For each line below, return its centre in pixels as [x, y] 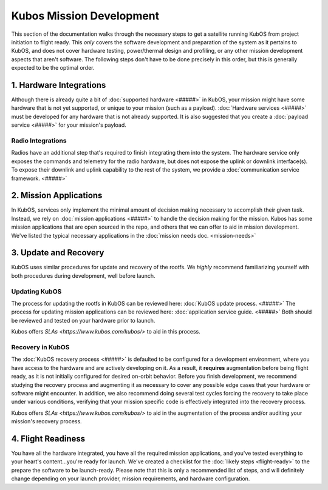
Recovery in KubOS [40, 347]
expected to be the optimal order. [53, 68]
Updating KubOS [36, 291]
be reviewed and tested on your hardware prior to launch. [83, 320]
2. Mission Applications [57, 196]
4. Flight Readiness [48, 439]
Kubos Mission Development [85, 16]
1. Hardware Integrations [59, 85]
